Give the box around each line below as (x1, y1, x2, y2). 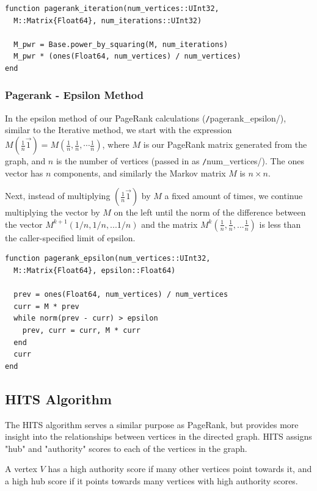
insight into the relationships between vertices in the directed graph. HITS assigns (5, 430, 312, 443)
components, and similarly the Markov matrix (54, 166, 226, 179)
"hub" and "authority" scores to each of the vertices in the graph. (5, 442, 247, 454)
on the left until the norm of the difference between (114, 206, 306, 219)
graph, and (5, 155, 46, 167)
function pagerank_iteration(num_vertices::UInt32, (5, 4, 219, 13)
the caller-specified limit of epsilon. (5, 231, 136, 244)
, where (102, 138, 129, 151)
